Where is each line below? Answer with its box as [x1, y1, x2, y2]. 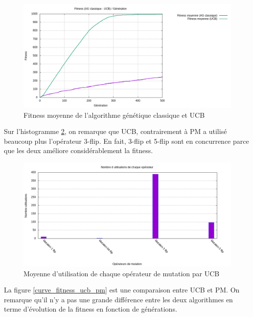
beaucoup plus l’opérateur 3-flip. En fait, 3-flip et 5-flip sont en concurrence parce [4, 135, 249, 146]
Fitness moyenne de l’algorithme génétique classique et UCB [23, 109, 205, 120]
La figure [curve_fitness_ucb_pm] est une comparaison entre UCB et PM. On [4, 285, 240, 295]
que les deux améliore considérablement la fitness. [4, 145, 153, 156]
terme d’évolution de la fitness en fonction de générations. [4, 304, 177, 314]
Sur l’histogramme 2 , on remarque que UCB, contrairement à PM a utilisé [4, 126, 227, 136]
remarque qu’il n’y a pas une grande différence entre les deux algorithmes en [4, 294, 233, 304]
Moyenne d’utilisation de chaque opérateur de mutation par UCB [23, 268, 220, 278]
